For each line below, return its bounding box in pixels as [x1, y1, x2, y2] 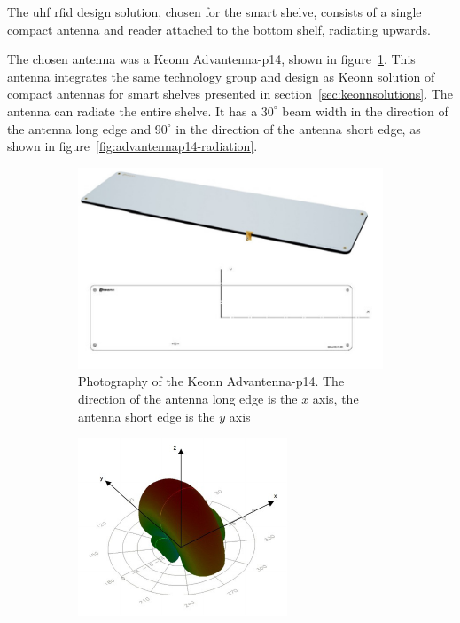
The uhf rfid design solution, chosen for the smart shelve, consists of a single [7, 3, 422, 20]
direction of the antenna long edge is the [78, 389, 298, 407]
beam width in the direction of [282, 101, 448, 120]
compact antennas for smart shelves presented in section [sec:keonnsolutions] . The [7, 84, 453, 103]
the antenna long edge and [7, 119, 152, 138]
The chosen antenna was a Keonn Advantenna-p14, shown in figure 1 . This [7, 50, 416, 68]
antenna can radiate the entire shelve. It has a [7, 101, 258, 120]
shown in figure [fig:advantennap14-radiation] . [7, 137, 258, 155]
